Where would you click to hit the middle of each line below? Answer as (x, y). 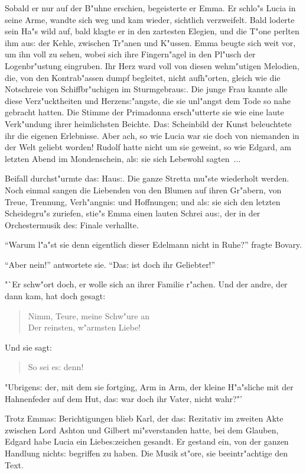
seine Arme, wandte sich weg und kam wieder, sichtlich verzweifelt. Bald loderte (150, 19)
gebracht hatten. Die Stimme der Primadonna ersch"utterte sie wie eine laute (144, 112)
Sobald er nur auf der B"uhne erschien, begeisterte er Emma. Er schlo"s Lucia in (150, 8)
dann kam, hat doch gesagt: (55, 296)
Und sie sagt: (28, 347)
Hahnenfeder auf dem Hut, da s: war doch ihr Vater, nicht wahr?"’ (123, 398)
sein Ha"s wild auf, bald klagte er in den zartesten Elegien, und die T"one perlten (152, 31)
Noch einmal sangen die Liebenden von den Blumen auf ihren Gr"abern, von (143, 189)
